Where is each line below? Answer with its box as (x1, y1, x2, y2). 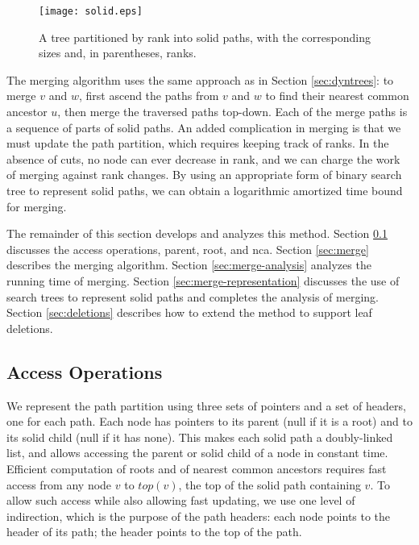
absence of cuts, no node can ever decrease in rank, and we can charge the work (6, 150, 400, 167)
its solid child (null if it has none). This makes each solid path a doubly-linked (6, 428, 393, 445)
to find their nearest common (265, 87, 409, 104)
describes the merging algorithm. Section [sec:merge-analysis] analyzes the (6, 256, 371, 273)
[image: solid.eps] (39, 6, 143, 17)
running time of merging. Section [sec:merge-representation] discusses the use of (6, 272, 400, 289)
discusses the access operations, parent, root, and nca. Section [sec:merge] (6, 240, 369, 257)
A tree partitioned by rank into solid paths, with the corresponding (39, 28, 371, 45)
